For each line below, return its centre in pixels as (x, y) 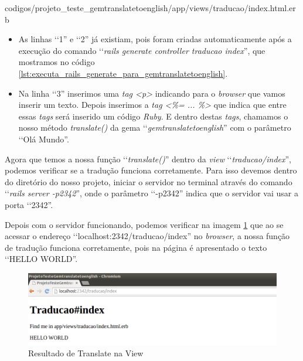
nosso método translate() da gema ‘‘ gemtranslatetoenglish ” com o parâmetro (155, 127)
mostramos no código (57, 62)
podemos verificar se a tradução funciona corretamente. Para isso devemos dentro (151, 170)
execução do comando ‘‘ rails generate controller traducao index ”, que (142, 50)
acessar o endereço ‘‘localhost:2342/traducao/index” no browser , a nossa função (147, 236)
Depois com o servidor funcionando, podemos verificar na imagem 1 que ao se (144, 224)
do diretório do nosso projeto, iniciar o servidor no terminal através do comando (149, 181)
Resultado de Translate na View (86, 353)
